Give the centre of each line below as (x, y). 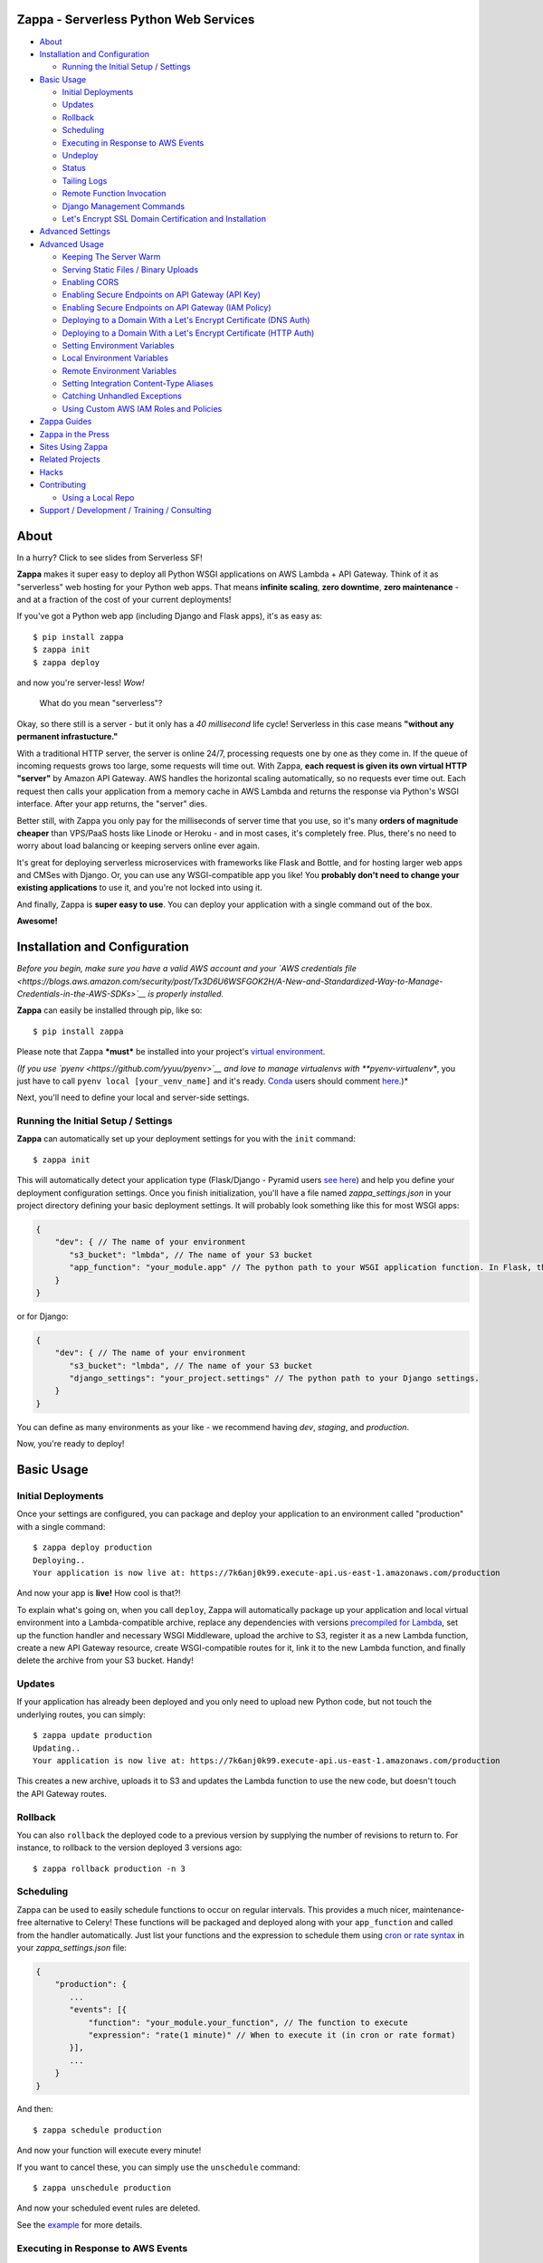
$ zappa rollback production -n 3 (109, 1868)
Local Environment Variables (115, 358)
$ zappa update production (93, 1735)
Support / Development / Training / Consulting (125, 510)
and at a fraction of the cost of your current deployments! (124, 600)
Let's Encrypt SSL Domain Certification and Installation (164, 218)
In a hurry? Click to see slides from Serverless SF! (110, 558)
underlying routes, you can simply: (81, 1714)
